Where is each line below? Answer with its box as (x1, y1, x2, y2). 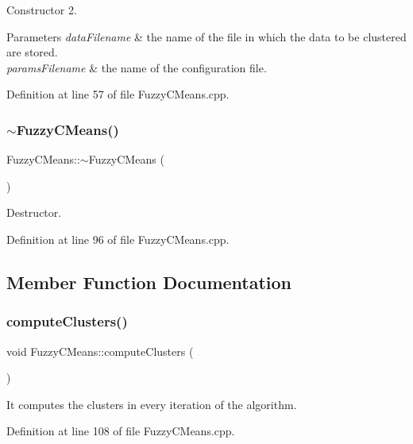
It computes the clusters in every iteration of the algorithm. (6, 396, 297, 412)
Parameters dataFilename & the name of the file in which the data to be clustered (6, 28, 407, 44)
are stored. (6, 44, 58, 60)
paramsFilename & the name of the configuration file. (6, 59, 267, 75)
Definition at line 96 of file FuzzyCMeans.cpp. (6, 230, 230, 247)
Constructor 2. (6, 2, 77, 17)
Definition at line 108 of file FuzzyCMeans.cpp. (6, 423, 235, 439)
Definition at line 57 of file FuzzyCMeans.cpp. (6, 86, 230, 102)
